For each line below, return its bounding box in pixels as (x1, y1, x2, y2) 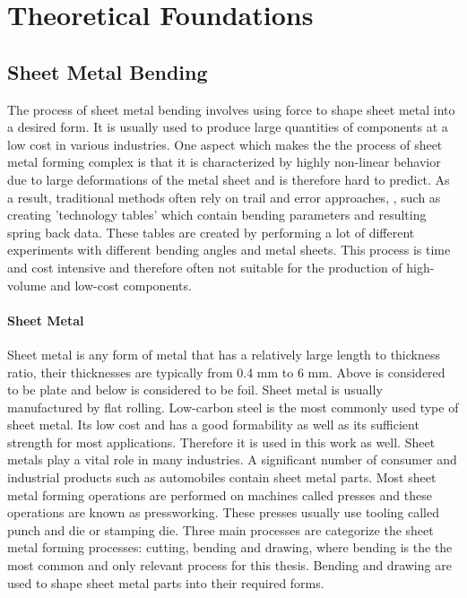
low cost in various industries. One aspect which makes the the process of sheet (7, 134, 443, 153)
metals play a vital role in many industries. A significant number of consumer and (7, 450, 457, 469)
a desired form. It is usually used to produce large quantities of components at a (7, 117, 448, 136)
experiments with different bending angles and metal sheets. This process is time (7, 240, 451, 259)
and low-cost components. (50, 275, 192, 294)
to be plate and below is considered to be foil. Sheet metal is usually (7, 380, 383, 399)
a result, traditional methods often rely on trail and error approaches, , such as (7, 187, 441, 206)
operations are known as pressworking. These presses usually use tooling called (7, 503, 439, 522)
